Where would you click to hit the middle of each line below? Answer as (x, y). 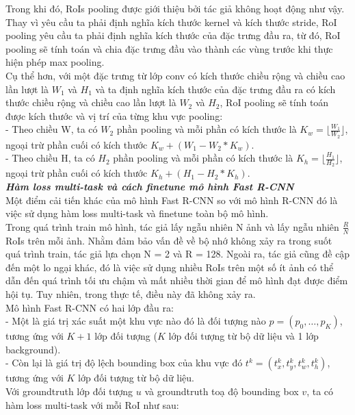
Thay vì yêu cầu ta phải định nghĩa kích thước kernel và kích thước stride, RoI (171, 22)
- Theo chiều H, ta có (50, 158)
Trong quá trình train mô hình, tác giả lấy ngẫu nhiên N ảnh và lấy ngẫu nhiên (172, 226)
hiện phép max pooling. (55, 62)
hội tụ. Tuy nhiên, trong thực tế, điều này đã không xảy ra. (131, 293)
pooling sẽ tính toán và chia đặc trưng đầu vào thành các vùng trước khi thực (169, 48)
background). (33, 349)
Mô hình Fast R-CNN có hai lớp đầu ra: (90, 307)
